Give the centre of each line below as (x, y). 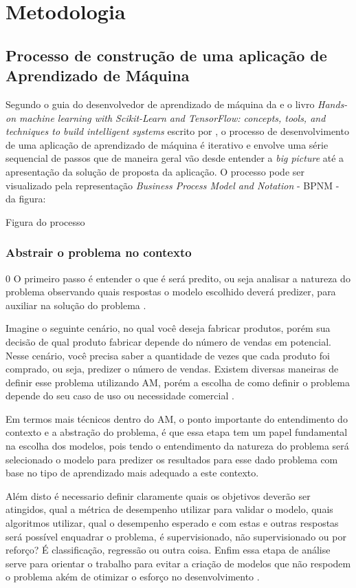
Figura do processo (45, 221)
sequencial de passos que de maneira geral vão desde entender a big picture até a (175, 158)
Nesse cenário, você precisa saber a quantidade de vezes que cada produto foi (168, 355)
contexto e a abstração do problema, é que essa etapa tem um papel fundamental (177, 432)
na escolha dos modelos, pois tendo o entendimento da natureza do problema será (177, 446)
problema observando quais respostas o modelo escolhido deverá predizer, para (171, 292)
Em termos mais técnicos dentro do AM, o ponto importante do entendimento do (177, 418)
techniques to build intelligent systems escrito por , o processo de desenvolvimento (177, 131)
